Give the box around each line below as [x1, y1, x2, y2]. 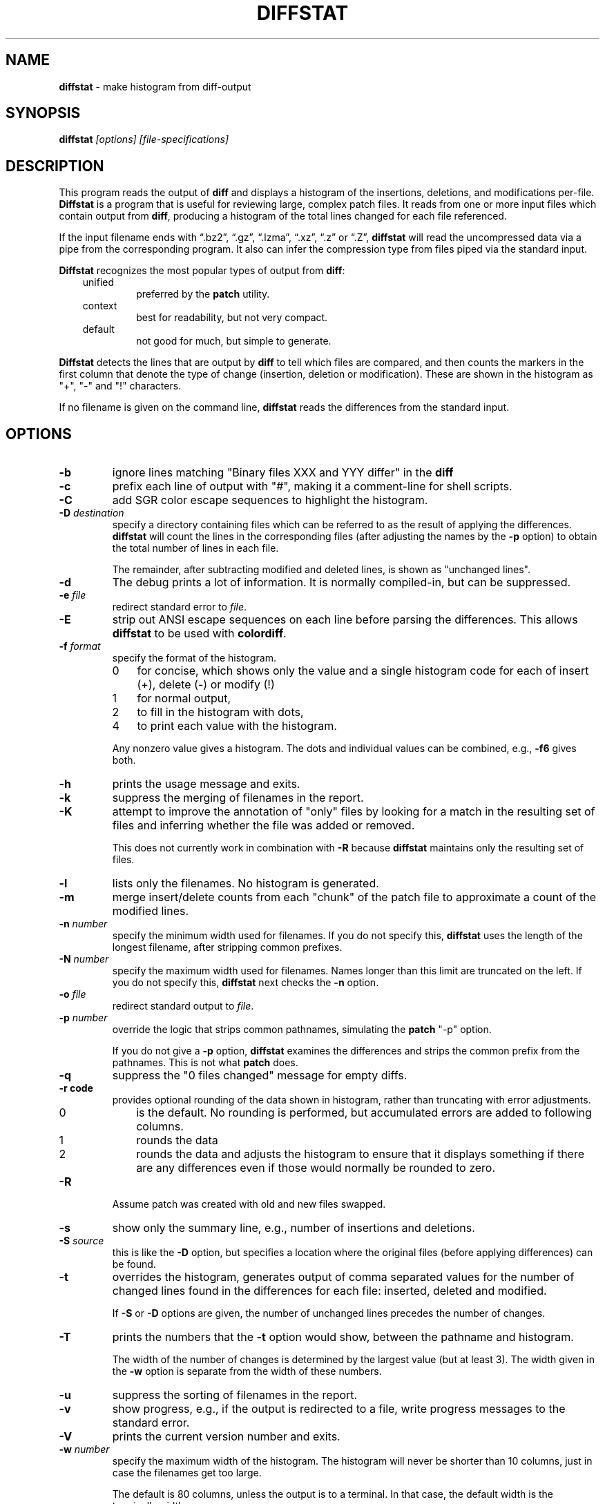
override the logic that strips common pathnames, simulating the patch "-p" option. [112, 1023, 492, 1036]
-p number [59, 1012, 108, 1024]
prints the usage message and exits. [112, 777, 300, 791]
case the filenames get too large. [112, 1467, 262, 1479]
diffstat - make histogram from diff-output [59, 80, 251, 93]
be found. [112, 1258, 156, 1271]
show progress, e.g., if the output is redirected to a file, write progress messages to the [112, 1402, 566, 1416]
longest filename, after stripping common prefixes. [112, 941, 343, 954]
